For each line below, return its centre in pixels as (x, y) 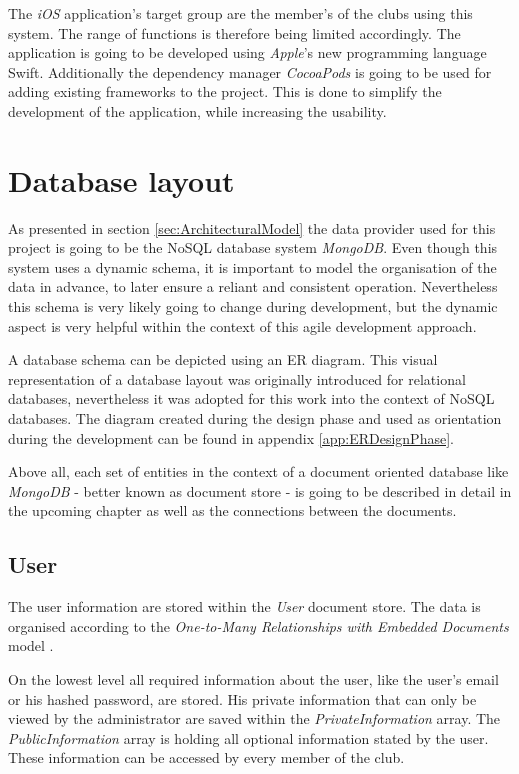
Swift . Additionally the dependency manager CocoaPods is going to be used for (250, 71)
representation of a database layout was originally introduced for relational (237, 378)
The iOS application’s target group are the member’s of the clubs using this (240, 13)
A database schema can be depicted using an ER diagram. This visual (223, 359)
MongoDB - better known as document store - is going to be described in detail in (260, 490)
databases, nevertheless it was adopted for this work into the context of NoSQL (251, 398)
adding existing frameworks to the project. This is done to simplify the (225, 91)
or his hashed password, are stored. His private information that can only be (242, 698)
